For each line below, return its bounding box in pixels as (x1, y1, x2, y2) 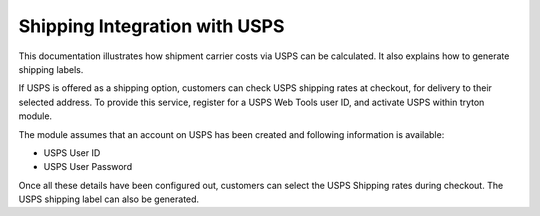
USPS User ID (43, 146, 101, 159)
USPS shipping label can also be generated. (18, 193, 200, 205)
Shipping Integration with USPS (18, 15, 285, 37)
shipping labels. (18, 63, 84, 75)
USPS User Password (43, 161, 133, 173)
